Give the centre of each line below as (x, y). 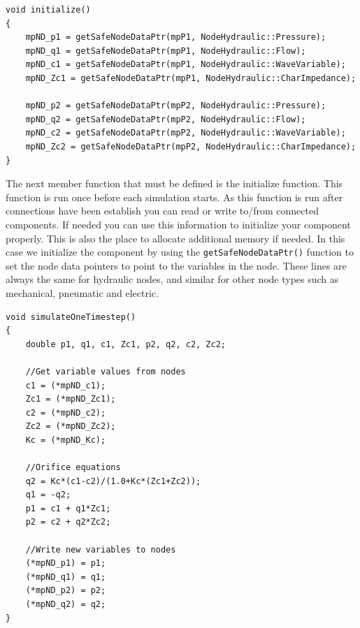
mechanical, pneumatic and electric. (82, 292)
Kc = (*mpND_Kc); (66, 440)
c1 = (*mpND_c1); (66, 385)
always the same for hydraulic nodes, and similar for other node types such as (172, 279)
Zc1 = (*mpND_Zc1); (71, 399)
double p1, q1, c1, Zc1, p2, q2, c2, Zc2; (125, 344)
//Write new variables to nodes (101, 549)
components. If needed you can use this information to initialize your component (178, 224)
